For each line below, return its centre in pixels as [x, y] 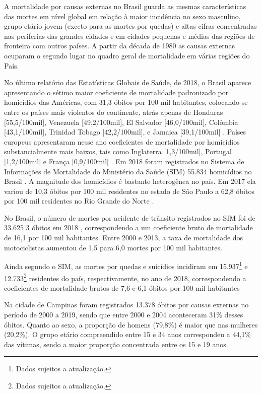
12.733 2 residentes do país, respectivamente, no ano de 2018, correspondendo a [125, 277]
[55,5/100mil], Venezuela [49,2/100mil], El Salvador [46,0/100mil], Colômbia [121, 122]
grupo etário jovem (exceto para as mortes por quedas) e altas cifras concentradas [130, 26]
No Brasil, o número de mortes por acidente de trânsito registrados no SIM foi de [130, 217]
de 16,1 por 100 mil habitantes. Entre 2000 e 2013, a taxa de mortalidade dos [124, 238]
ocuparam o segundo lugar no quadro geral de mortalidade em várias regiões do [127, 55]
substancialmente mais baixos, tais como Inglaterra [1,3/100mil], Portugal [118, 151]
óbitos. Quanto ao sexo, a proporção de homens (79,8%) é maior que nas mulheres [131, 324]
